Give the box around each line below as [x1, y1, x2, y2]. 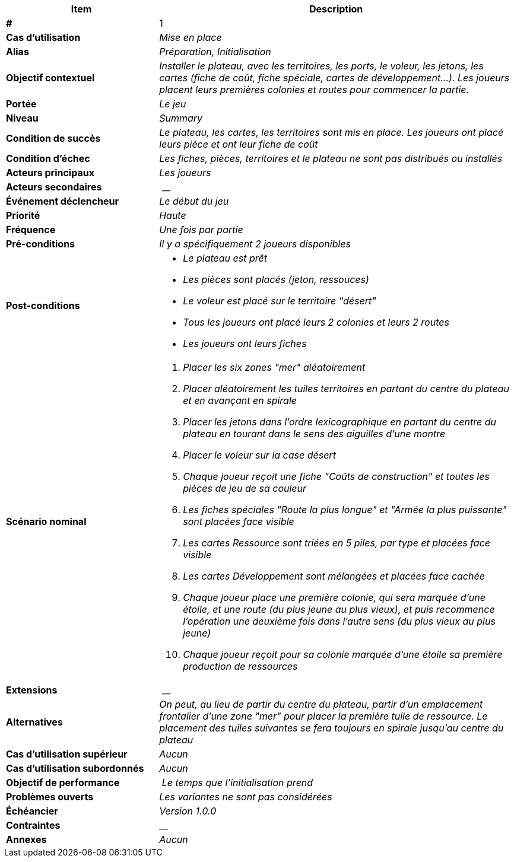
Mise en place [159, 31, 222, 43]
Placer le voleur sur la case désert [183, 449, 336, 461]
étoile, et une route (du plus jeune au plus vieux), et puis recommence [183, 603, 495, 615]
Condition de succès [6, 132, 101, 144]
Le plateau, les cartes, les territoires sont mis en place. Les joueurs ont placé [159, 126, 504, 138]
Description [309, 3, 363, 15]
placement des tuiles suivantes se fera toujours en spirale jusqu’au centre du [159, 722, 504, 734]
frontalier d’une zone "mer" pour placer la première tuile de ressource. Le [159, 710, 488, 722]
